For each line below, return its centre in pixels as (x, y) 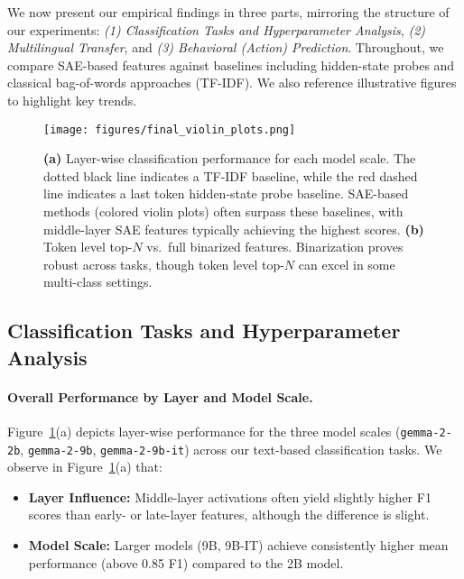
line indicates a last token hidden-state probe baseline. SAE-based (226, 193)
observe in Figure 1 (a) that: (85, 467)
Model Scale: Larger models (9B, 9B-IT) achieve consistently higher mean (238, 545)
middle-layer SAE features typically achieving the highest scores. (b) (234, 229)
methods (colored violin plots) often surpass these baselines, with (223, 211)
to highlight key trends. (72, 100)
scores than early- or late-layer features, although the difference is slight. (229, 515)
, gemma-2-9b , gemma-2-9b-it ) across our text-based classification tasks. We (231, 449)
